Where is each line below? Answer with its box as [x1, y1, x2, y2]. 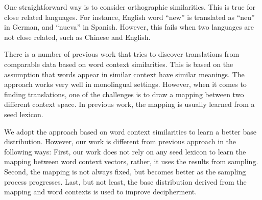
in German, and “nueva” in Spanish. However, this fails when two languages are [4, 21, 254, 32]
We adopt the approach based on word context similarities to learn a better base [4, 126, 256, 137]
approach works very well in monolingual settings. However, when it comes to [4, 79, 247, 90]
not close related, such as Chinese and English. [4, 31, 151, 42]
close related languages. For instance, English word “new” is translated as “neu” [4, 11, 255, 22]
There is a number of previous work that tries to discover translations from [4, 49, 240, 59]
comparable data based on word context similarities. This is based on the [4, 58, 233, 69]
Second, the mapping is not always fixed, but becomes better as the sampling [4, 166, 246, 176]
